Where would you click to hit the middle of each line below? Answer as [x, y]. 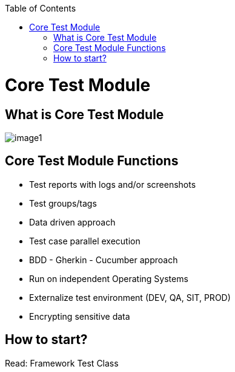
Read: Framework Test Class [62, 363]
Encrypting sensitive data [80, 316]
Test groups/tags [63, 203]
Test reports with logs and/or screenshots [113, 184]
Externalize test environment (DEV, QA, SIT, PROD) [130, 297]
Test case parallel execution [85, 241]
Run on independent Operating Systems [109, 278]
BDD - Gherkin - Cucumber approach [104, 260]
